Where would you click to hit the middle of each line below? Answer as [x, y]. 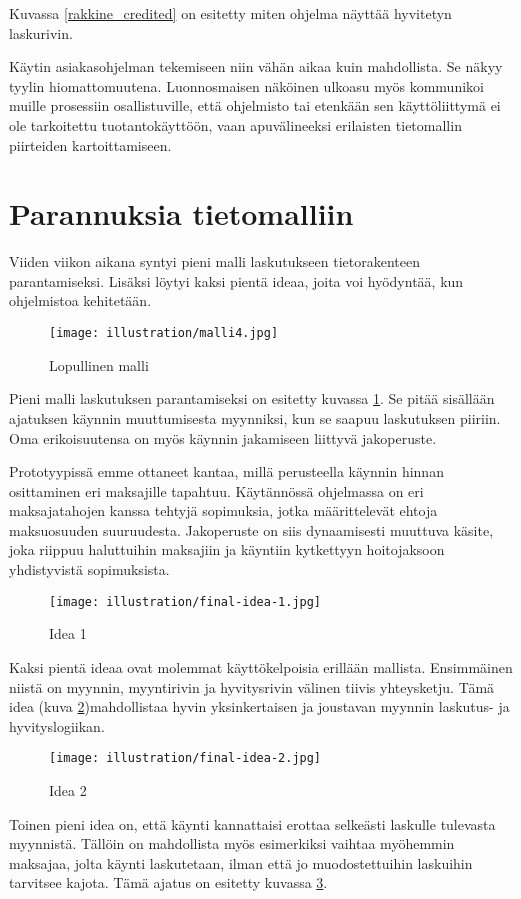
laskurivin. [41, 32]
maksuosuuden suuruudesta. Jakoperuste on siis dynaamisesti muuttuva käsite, [251, 529]
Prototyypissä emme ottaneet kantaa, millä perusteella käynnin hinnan [226, 471]
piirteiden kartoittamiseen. [90, 144]
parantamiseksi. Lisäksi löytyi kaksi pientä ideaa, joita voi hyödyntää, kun [236, 280]
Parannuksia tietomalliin [181, 213]
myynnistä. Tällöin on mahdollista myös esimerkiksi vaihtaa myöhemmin [232, 843]
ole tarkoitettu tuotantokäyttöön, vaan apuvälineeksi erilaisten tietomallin [235, 124]
